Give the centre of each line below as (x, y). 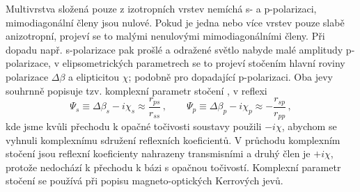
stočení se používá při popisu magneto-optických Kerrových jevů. (144, 181)
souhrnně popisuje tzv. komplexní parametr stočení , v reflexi (136, 90)
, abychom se (309, 126)
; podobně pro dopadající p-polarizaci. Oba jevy (230, 76)
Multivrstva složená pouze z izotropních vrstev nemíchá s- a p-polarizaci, (161, 8)
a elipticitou (94, 76)
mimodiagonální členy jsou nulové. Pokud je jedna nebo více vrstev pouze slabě (175, 22)
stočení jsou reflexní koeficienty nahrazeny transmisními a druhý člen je (158, 153)
